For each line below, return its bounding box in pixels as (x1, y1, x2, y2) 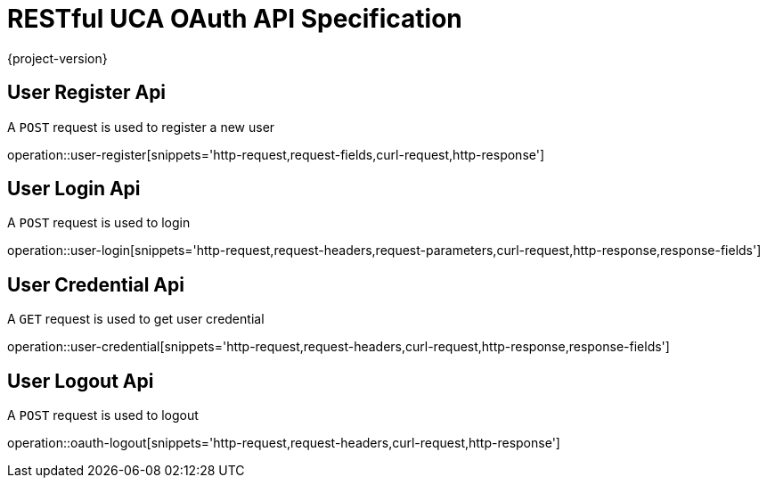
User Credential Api (7, 273, 184, 296)
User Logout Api (7, 369, 154, 392)
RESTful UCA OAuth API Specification (7, 4, 462, 34)
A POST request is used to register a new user (7, 119, 275, 135)
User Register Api (7, 81, 167, 104)
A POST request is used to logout (7, 407, 199, 423)
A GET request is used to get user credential (7, 311, 265, 327)
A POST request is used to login (7, 215, 191, 231)
